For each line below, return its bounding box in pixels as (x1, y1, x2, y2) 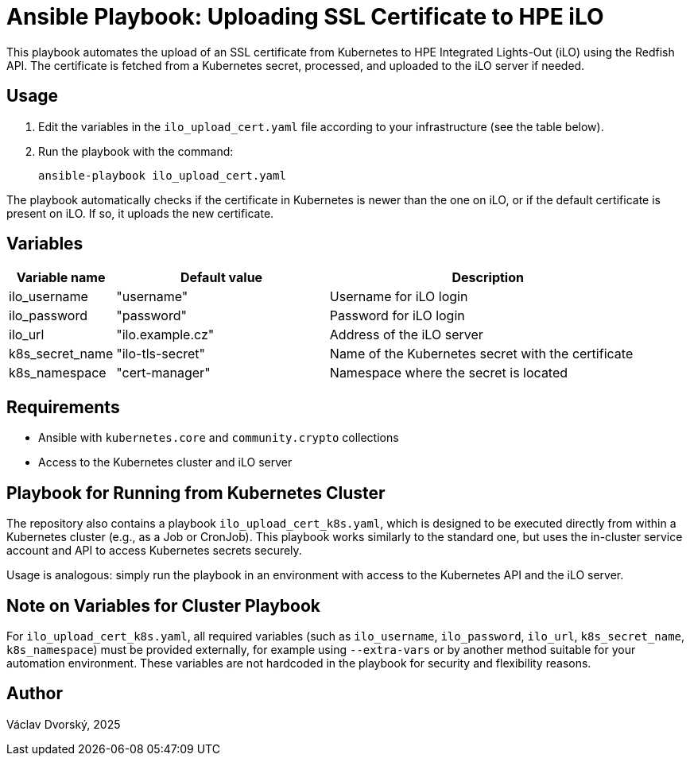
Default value (180, 269, 263, 286)
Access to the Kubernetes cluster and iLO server (38, 455, 293, 470)
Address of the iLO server (329, 327, 483, 343)
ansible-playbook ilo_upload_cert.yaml (38, 168, 286, 182)
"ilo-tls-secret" (116, 346, 206, 362)
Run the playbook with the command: (38, 144, 234, 158)
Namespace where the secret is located (329, 365, 568, 381)
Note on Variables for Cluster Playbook (6, 595, 321, 616)
